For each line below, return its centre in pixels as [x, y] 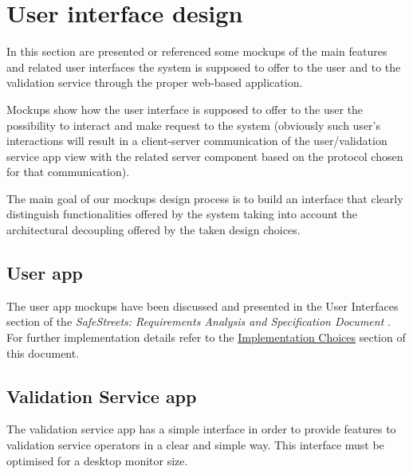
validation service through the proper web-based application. [155, 82]
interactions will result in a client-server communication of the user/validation [197, 141]
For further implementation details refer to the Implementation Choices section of [206, 337]
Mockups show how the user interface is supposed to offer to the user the [185, 109]
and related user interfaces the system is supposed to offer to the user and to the [204, 67]
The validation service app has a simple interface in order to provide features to [201, 429]
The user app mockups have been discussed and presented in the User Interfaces [203, 306]
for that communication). [68, 172]
